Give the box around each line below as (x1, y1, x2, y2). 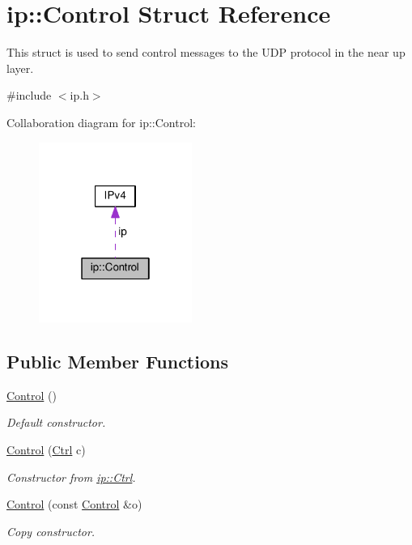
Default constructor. (6, 414, 106, 431)
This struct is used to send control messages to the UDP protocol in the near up (6, 44, 406, 61)
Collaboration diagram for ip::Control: (6, 113, 196, 130)
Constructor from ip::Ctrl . (6, 468, 136, 485)
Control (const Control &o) (6, 496, 142, 513)
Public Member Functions (6, 349, 228, 374)
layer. (6, 59, 34, 76)
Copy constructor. (6, 522, 96, 539)
